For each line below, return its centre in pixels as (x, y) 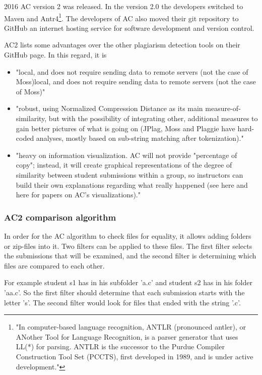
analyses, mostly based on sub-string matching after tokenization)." (140, 138)
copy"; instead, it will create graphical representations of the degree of (124, 165)
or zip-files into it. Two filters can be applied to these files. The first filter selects (128, 246)
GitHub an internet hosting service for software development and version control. (129, 28)
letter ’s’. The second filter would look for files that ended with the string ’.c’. (122, 302)
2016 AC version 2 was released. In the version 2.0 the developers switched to (124, 6)
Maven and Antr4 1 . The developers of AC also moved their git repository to (121, 17)
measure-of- (223, 108)
